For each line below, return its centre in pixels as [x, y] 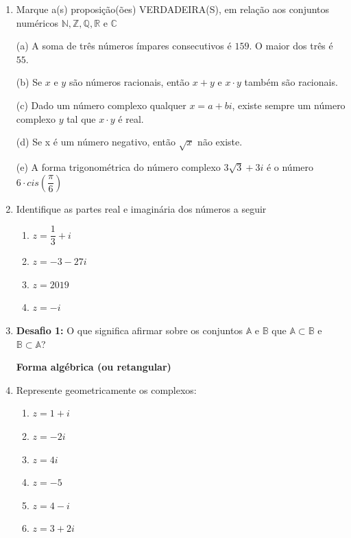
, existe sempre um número [289, 105]
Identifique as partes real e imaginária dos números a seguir [141, 208]
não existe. [220, 142]
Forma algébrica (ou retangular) [94, 367]
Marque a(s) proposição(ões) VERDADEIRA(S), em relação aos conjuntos [173, 9]
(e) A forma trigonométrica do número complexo [118, 166]
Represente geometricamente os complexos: [106, 389]
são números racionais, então [129, 82]
